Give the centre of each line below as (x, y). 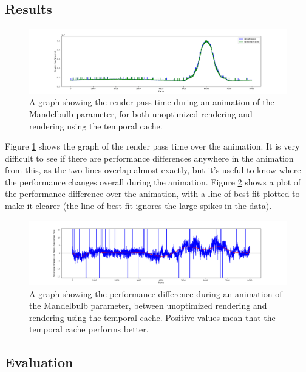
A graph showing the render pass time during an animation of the (152, 102)
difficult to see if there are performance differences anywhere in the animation (149, 158)
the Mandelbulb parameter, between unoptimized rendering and (148, 305)
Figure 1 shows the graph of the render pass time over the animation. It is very (152, 146)
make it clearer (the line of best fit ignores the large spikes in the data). (138, 206)
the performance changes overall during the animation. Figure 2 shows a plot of (153, 181)
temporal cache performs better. (89, 329)
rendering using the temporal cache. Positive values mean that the (152, 317)
